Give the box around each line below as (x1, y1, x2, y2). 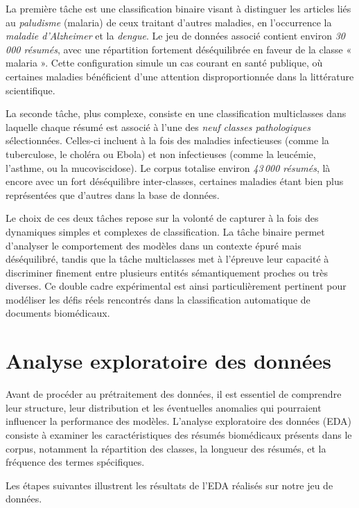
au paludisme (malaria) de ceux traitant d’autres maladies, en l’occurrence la (6, 15, 332, 29)
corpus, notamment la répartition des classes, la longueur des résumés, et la (6, 441, 326, 455)
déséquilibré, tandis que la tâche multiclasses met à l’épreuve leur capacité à (6, 252, 329, 266)
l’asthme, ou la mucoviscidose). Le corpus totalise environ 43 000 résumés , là (6, 160, 331, 175)
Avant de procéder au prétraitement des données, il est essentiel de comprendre (6, 387, 342, 401)
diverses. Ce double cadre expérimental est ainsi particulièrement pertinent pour (6, 279, 347, 293)
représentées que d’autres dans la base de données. (6, 187, 220, 202)
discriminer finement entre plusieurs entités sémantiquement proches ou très (6, 265, 329, 279)
